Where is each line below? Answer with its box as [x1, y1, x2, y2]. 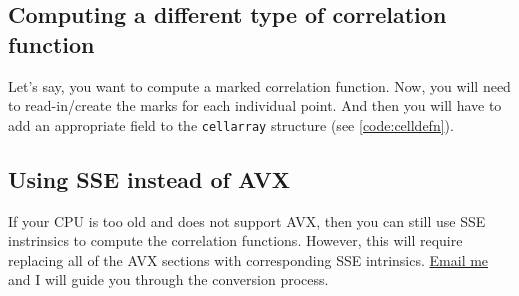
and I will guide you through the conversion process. [8, 269, 329, 290]
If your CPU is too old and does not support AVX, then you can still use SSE [8, 210, 486, 231]
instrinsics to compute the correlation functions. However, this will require [8, 230, 463, 251]
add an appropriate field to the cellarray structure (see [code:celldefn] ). [8, 114, 454, 135]
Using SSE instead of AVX [8, 163, 290, 194]
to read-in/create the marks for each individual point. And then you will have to [8, 95, 502, 116]
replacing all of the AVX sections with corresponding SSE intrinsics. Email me [8, 249, 489, 270]
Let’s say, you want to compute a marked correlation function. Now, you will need [8, 75, 511, 96]
